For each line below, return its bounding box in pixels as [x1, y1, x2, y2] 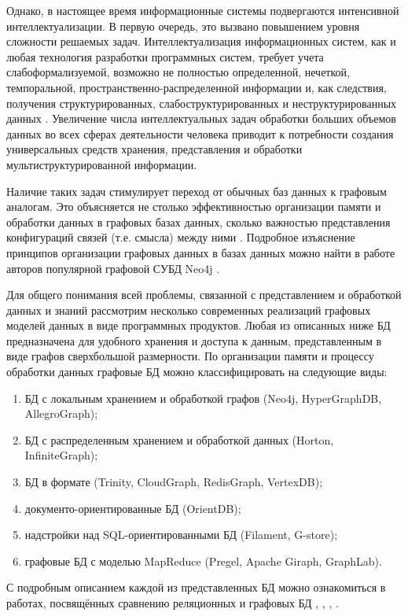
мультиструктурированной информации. [6, 156, 197, 172]
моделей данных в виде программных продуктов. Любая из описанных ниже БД [6, 317, 391, 334]
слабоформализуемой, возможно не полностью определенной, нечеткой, [6, 64, 350, 80]
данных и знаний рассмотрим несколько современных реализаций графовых [6, 301, 371, 318]
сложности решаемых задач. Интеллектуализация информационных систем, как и [6, 33, 396, 50]
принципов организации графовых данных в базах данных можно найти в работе [6, 244, 395, 260]
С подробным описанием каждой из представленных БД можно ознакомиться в [6, 579, 386, 596]
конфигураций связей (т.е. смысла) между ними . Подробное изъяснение [6, 229, 355, 245]
